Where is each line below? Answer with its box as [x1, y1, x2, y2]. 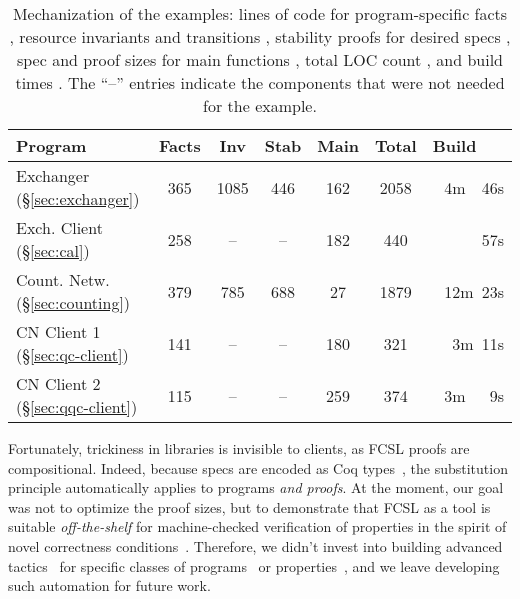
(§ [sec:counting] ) [16, 291, 131, 314]
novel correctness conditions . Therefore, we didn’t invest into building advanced [8, 535, 503, 556]
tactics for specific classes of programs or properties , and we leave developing [8, 555, 500, 576]
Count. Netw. [16, 268, 110, 291]
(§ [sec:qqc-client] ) [16, 395, 138, 418]
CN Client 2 [16, 372, 101, 395]
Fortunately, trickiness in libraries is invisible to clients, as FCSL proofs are [8, 438, 470, 458]
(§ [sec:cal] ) [16, 239, 90, 262]
